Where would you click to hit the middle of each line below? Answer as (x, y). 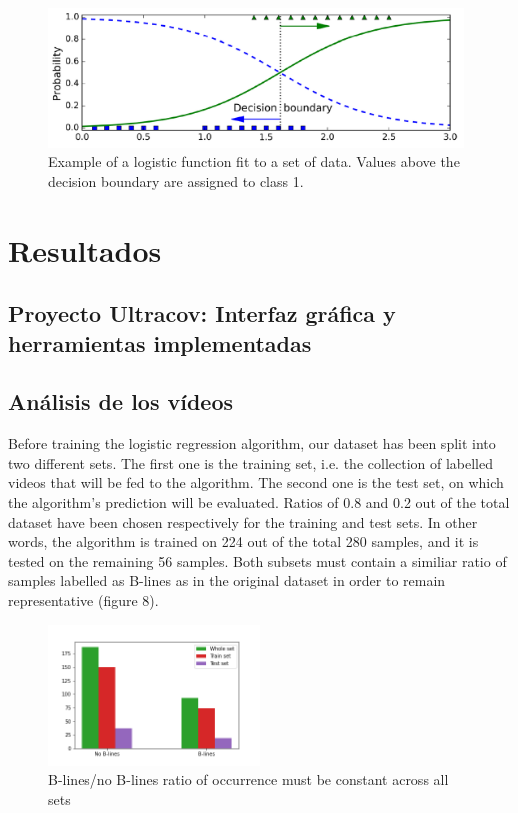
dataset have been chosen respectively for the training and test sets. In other (243, 521)
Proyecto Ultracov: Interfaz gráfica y (202, 313)
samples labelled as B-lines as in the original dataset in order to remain (227, 580)
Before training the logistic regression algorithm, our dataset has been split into (252, 443)
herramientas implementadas (160, 342)
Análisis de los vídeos (121, 401)
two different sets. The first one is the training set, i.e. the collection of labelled (251, 462)
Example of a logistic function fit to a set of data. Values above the (254, 161)
